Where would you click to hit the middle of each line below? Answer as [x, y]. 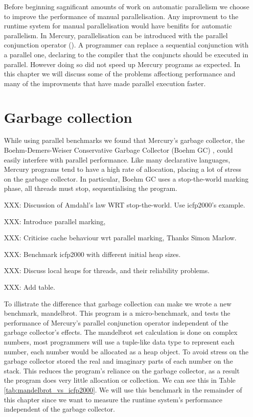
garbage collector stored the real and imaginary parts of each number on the [118, 361]
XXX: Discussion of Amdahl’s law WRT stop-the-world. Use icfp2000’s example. [125, 205]
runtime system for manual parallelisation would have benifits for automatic [118, 26]
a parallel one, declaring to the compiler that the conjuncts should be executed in [126, 54]
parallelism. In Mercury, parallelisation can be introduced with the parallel [116, 35]
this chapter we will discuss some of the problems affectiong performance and [120, 74]
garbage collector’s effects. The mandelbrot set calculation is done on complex [121, 332]
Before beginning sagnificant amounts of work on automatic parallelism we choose [127, 6]
